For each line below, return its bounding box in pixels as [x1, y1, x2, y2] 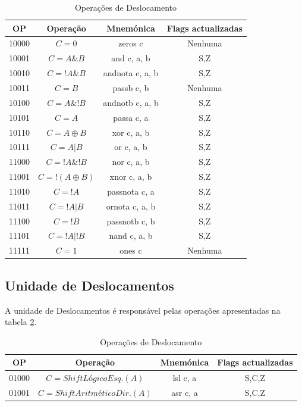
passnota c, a [107, 185, 155, 197]
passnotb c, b [106, 214, 155, 227]
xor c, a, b [112, 126, 150, 138]
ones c [119, 244, 142, 257]
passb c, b [112, 81, 149, 93]
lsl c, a [172, 371, 197, 384]
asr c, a [171, 386, 198, 399]
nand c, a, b [109, 229, 153, 242]
